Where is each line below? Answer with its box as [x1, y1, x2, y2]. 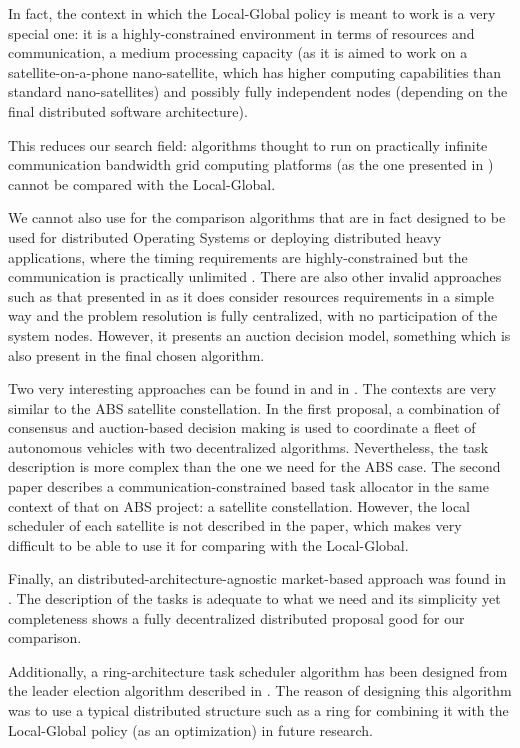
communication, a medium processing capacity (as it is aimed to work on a [8, 42, 468, 63]
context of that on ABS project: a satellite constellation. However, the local [8, 495, 471, 516]
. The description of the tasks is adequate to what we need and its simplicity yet [8, 588, 501, 609]
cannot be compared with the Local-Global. [8, 173, 276, 194]
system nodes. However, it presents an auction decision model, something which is [8, 324, 511, 345]
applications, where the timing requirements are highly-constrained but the [8, 246, 468, 267]
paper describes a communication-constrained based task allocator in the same [8, 476, 489, 497]
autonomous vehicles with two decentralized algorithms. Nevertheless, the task [8, 436, 489, 457]
